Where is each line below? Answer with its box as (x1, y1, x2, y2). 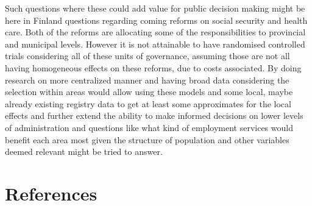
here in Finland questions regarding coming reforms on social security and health (5, 13, 308, 26)
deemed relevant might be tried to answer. (5, 145, 163, 158)
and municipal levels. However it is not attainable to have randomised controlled (5, 37, 305, 50)
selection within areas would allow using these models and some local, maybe (5, 85, 293, 98)
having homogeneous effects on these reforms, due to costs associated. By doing (5, 61, 302, 74)
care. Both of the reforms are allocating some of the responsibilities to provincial (5, 26, 306, 38)
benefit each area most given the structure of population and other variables (5, 133, 289, 146)
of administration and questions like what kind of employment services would (5, 121, 293, 133)
